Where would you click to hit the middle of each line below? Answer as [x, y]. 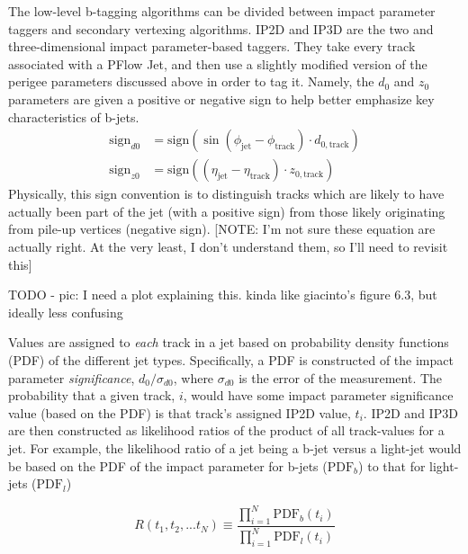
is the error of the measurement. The [341, 377]
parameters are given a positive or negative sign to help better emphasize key [221, 98]
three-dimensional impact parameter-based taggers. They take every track [212, 46]
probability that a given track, [92, 395]
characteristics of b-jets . [74, 116]
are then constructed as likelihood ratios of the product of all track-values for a [226, 430]
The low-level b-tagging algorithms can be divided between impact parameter [222, 11]
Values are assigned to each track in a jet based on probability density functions [229, 342]
